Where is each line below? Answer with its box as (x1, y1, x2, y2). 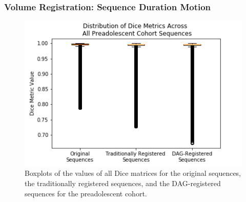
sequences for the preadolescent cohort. (25, 188, 147, 198)
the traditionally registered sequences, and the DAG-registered (25, 178, 221, 189)
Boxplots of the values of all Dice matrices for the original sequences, (25, 168, 241, 178)
